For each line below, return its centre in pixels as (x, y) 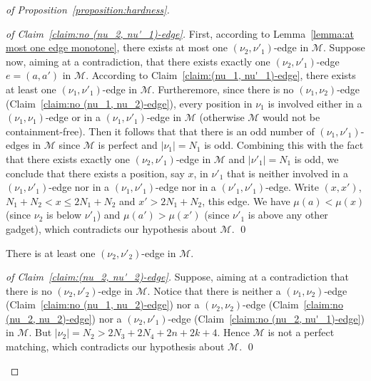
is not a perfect (301, 332)
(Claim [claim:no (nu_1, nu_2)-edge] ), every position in (129, 103)
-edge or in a (73, 117)
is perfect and (128, 145)
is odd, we (316, 158)
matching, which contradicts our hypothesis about (115, 346)
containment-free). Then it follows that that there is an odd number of (160, 131)
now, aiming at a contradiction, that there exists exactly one (138, 61)
